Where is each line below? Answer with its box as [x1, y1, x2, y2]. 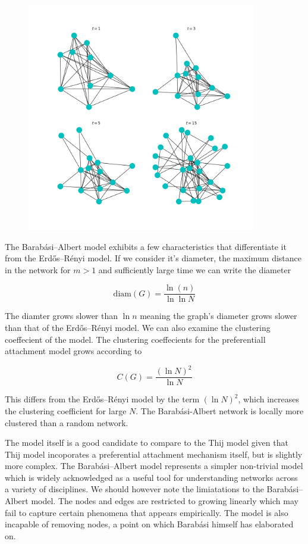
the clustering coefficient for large [5, 404, 127, 417]
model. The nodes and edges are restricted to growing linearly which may [31, 495, 298, 507]
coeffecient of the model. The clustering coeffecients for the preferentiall [5, 333, 266, 345]
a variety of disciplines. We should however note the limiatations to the [5, 483, 264, 495]
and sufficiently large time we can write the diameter [98, 263, 291, 276]
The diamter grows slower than [5, 309, 118, 322]
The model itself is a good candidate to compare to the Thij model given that [5, 436, 288, 449]
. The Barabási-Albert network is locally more [136, 404, 304, 417]
